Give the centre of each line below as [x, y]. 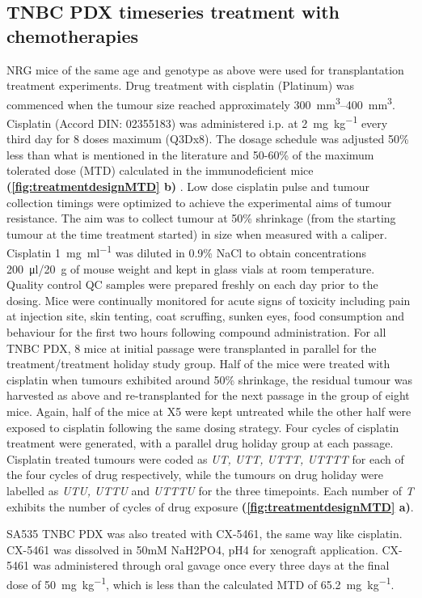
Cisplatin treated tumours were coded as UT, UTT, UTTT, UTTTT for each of [205, 458]
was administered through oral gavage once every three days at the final [211, 565]
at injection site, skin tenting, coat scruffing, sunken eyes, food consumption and [206, 316]
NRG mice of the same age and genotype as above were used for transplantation [205, 69]
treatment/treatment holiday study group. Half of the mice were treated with [198, 364]
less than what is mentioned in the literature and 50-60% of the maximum [190, 154]
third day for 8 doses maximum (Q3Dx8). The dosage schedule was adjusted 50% [208, 139]
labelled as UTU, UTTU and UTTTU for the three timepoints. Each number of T [210, 490]
